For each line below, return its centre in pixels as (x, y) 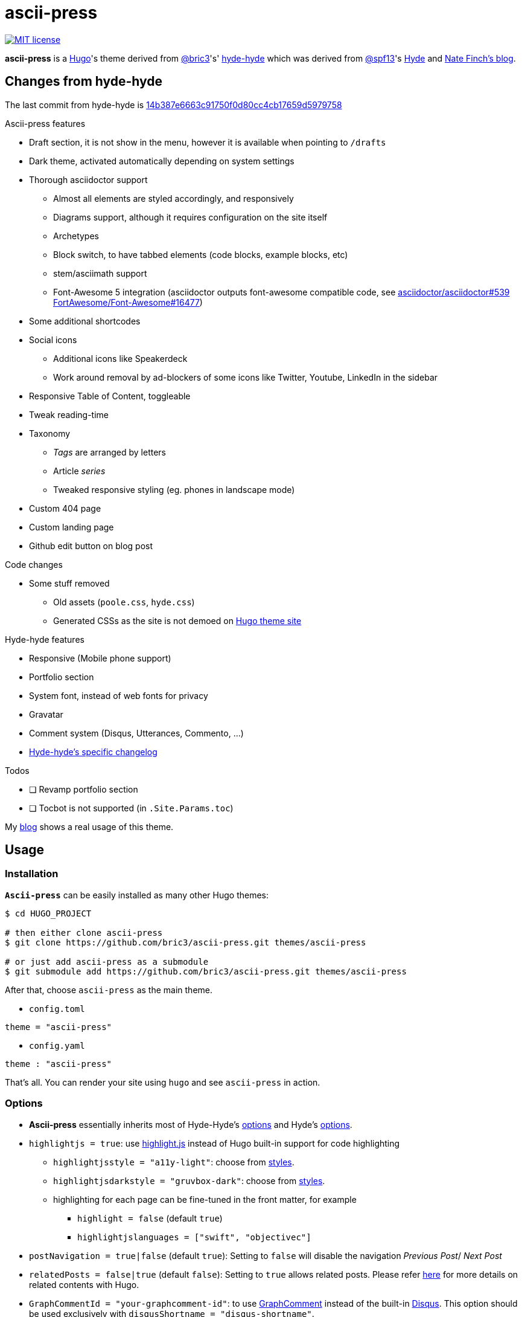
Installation (32, 874)
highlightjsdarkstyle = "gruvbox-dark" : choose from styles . (189, 1180)
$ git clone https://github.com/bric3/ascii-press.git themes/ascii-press (186, 942)
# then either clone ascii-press (84, 932)
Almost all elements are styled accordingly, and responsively (173, 198)
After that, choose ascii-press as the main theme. (109, 990)
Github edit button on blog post (91, 546)
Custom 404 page (65, 508)
